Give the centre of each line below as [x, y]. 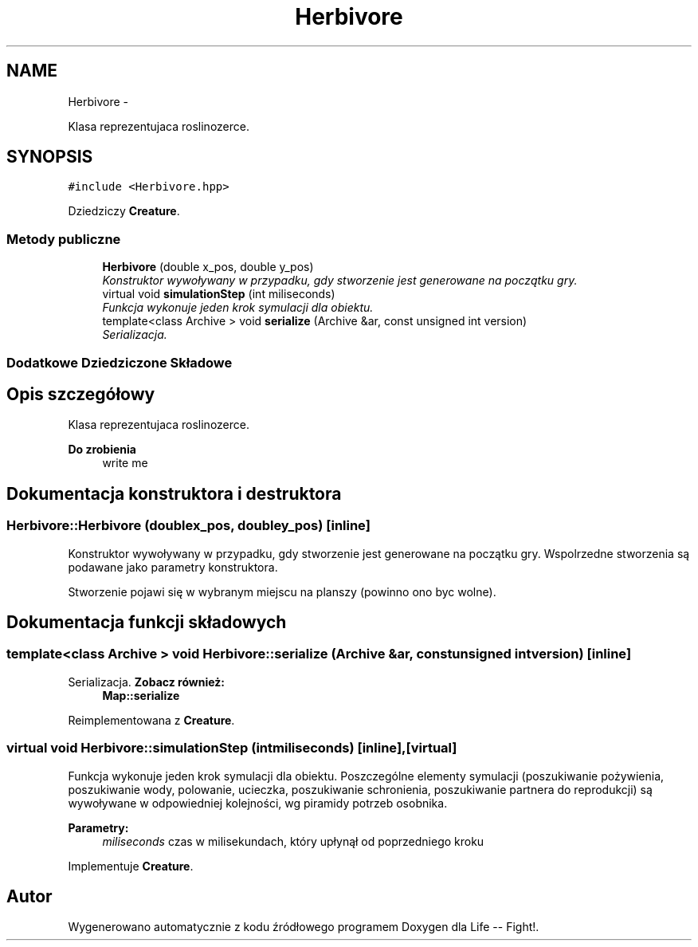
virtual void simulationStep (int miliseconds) [219, 294]
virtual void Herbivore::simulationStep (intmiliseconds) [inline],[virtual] [232, 748]
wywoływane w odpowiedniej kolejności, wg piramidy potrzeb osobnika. [258, 803]
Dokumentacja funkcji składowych [147, 623]
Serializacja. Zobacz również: [146, 682]
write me [125, 463]
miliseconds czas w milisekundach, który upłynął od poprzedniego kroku [293, 841]
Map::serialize [141, 695]
